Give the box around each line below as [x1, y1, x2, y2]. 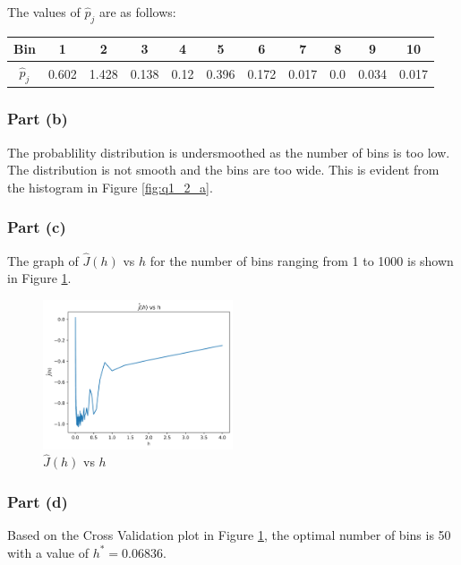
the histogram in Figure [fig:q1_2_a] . [7, 177, 213, 196]
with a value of [7, 543, 89, 561]
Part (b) [7, 107, 68, 130]
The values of [7, 3, 81, 21]
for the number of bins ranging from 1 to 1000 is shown [149, 251, 454, 270]
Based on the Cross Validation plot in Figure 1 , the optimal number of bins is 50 [7, 526, 451, 544]
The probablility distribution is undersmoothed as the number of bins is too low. [7, 142, 450, 161]
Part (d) [7, 491, 68, 512]
